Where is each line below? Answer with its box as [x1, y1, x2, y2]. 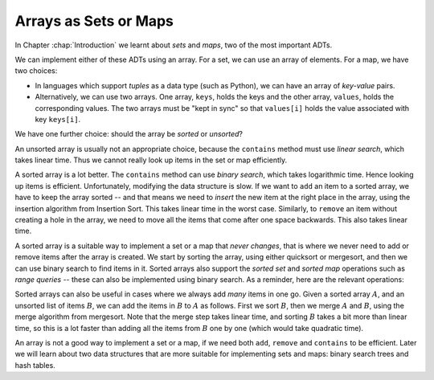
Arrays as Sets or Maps [14, 12, 174, 30]
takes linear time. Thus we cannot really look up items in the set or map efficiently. [14, 155, 288, 165]
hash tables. [14, 360, 55, 370]
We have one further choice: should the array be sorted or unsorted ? [14, 129, 243, 139]
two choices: [14, 66, 58, 76]
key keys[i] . [35, 114, 81, 124]
